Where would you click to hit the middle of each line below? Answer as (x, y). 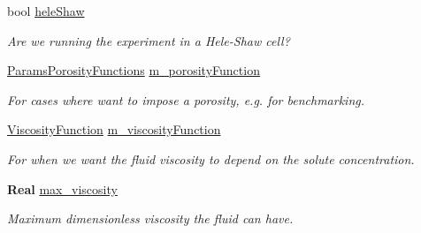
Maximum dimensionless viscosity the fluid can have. (150, 218)
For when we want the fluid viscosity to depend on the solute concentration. (211, 158)
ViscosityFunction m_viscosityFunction (114, 129)
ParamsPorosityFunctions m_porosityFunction (134, 70)
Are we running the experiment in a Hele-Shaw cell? (149, 40)
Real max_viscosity (62, 188)
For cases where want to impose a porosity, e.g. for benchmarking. (186, 99)
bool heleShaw (46, 11)
